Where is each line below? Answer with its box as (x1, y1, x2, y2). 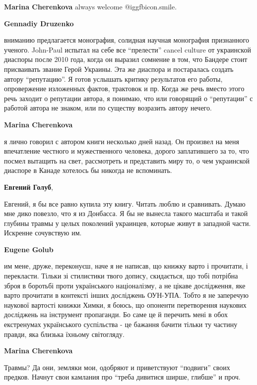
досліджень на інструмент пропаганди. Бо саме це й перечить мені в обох (4, 309, 228, 320)
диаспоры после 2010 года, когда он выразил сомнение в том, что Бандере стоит (4, 54, 248, 64)
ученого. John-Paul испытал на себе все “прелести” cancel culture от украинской (4, 44, 251, 55)
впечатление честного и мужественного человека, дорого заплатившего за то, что (4, 146, 249, 156)
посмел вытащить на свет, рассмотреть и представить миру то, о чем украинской (4, 155, 250, 165)
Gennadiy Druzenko (4, 18, 74, 28)
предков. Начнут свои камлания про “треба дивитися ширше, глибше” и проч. (4, 372, 241, 382)
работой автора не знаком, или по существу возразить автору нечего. (4, 103, 212, 113)
